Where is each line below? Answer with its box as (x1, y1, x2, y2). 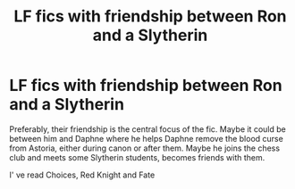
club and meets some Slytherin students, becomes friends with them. (9, 152, 265, 162)
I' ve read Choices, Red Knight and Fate (9, 169, 156, 180)
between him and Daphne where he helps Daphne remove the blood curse (9, 133, 283, 144)
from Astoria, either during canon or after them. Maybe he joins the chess (9, 143, 280, 153)
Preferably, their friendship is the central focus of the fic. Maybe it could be (9, 123, 286, 135)
